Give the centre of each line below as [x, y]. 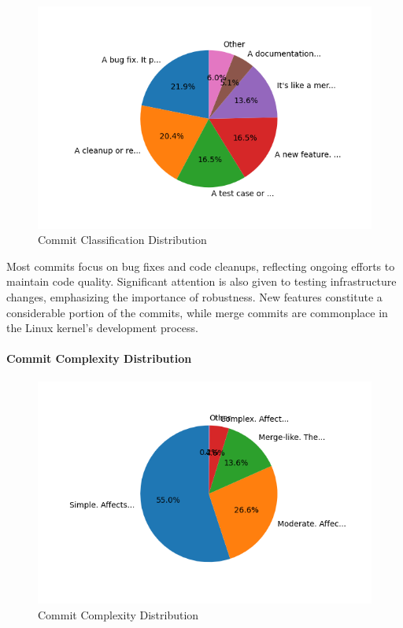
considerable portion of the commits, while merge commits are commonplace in [197, 312]
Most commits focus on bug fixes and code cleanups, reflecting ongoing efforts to [201, 266]
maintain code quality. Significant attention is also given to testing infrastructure [201, 281]
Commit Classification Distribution [122, 240]
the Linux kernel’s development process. [102, 328]
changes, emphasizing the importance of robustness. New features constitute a [194, 297]
